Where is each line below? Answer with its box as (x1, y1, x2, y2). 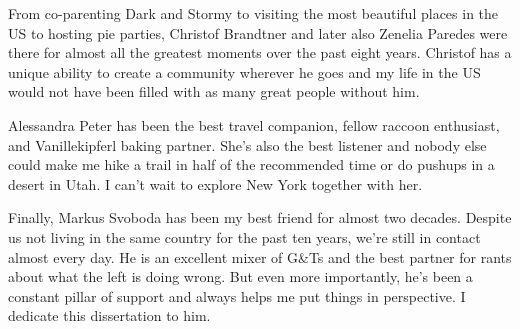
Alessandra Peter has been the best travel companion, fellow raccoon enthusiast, (8, 114, 500, 135)
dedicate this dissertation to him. (8, 305, 211, 326)
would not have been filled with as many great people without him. (8, 81, 420, 102)
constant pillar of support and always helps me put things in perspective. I (8, 285, 466, 306)
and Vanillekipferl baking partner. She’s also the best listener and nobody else (8, 134, 487, 155)
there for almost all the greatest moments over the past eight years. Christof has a (8, 42, 512, 63)
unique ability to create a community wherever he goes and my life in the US (8, 61, 481, 82)
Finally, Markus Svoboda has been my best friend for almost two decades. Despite (8, 207, 512, 228)
